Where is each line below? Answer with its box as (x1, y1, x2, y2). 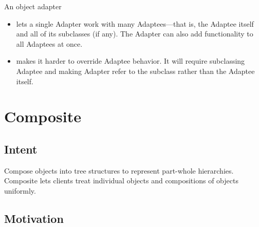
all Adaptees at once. (16, 38, 83, 49)
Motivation (4, 210, 64, 226)
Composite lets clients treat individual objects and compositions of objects (4, 175, 238, 186)
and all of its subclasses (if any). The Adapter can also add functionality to (16, 28, 253, 39)
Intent (4, 141, 38, 157)
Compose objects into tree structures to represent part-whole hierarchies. (4, 165, 234, 176)
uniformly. (4, 185, 36, 196)
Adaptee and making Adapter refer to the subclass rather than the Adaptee (16, 65, 255, 76)
